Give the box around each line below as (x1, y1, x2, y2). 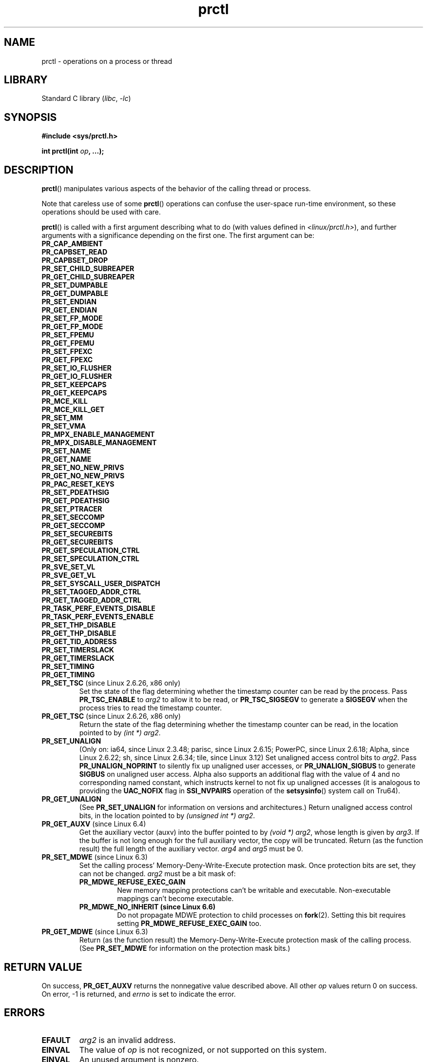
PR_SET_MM (41, 413, 83, 422)
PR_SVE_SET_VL (41, 563, 96, 571)
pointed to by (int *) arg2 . (79, 728, 161, 737)
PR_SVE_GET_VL (41, 571, 96, 580)
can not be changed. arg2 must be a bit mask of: (79, 869, 236, 878)
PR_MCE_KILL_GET (41, 405, 105, 414)
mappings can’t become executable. (117, 894, 234, 903)
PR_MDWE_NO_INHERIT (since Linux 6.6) (79, 903, 215, 911)
